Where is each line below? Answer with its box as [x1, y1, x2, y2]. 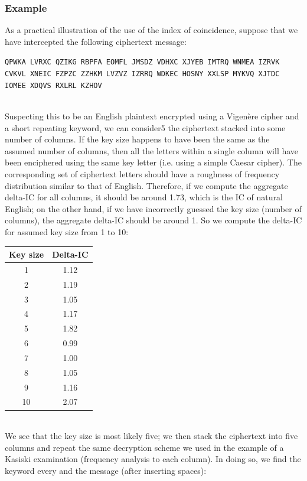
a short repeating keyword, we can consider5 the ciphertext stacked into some [5, 121, 286, 134]
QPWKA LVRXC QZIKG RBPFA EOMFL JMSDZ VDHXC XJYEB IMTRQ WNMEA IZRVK [5, 58, 280, 67]
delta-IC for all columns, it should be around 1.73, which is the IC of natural [5, 191, 283, 203]
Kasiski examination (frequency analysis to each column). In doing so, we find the [5, 453, 301, 465]
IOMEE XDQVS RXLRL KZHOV [5, 81, 102, 90]
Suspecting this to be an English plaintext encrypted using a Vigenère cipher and [5, 109, 299, 122]
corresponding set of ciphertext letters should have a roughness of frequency [5, 167, 280, 180]
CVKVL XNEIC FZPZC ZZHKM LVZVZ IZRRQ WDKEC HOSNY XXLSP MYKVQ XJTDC [5, 70, 280, 79]
